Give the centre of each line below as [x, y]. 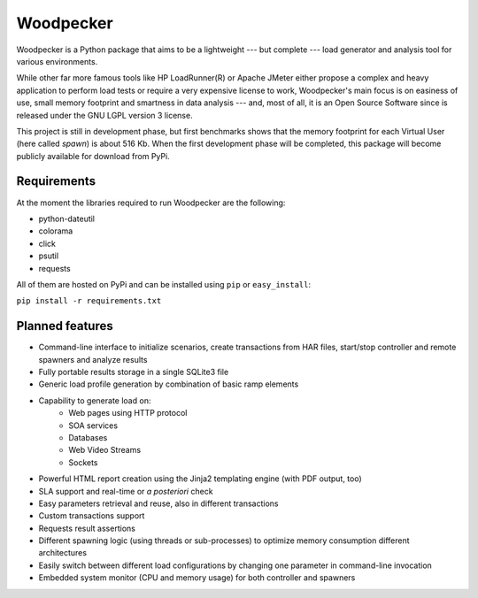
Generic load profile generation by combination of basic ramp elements [169, 384]
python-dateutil [67, 218]
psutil [49, 256]
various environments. [57, 61]
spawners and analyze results [93, 359]
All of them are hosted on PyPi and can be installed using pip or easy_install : [164, 284]
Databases [88, 437]
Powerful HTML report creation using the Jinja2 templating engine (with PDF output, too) [200, 479]
